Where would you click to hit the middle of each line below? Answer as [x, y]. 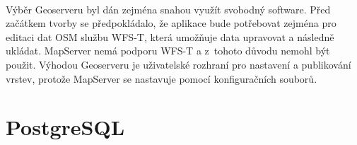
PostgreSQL [65, 127]
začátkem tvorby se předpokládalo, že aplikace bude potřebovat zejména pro [171, 23]
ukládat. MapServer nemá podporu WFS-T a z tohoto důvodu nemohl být [168, 51]
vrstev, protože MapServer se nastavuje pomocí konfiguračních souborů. [162, 78]
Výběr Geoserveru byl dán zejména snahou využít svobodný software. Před [168, 9]
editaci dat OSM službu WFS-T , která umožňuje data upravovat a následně [170, 36]
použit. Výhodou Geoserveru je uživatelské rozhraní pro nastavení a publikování [178, 64]
